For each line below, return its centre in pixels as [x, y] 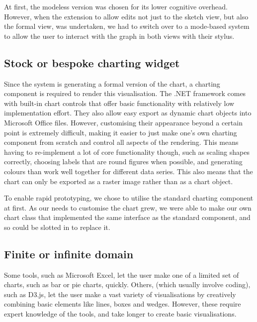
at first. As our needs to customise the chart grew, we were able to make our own [128, 207]
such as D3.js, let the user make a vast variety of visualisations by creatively [120, 294]
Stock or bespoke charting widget [92, 62]
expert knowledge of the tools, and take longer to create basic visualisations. [120, 314]
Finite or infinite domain [69, 254]
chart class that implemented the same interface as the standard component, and [127, 217]
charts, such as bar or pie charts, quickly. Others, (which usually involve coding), [127, 284]
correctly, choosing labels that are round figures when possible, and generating [123, 161]
